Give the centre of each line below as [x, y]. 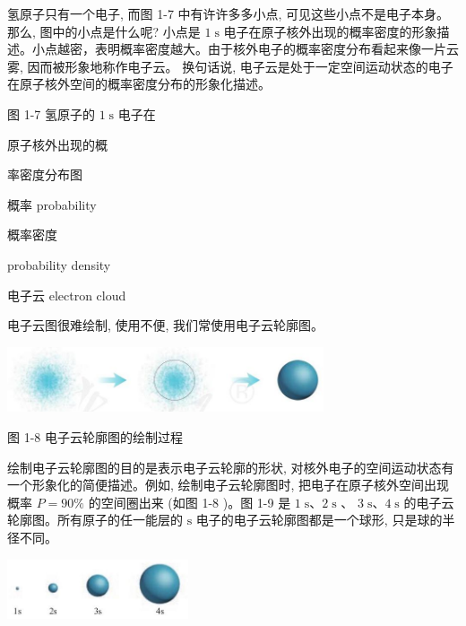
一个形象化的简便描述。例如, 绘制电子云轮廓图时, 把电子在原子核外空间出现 [229, 485]
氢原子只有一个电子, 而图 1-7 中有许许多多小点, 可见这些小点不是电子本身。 [229, 13]
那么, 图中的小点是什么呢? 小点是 [104, 31]
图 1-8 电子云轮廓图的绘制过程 [95, 436]
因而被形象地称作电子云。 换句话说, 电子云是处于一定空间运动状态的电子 [240, 66]
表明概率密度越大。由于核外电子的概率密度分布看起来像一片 [270, 49]
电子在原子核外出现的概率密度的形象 [330, 31]
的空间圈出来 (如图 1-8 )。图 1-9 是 [190, 502]
